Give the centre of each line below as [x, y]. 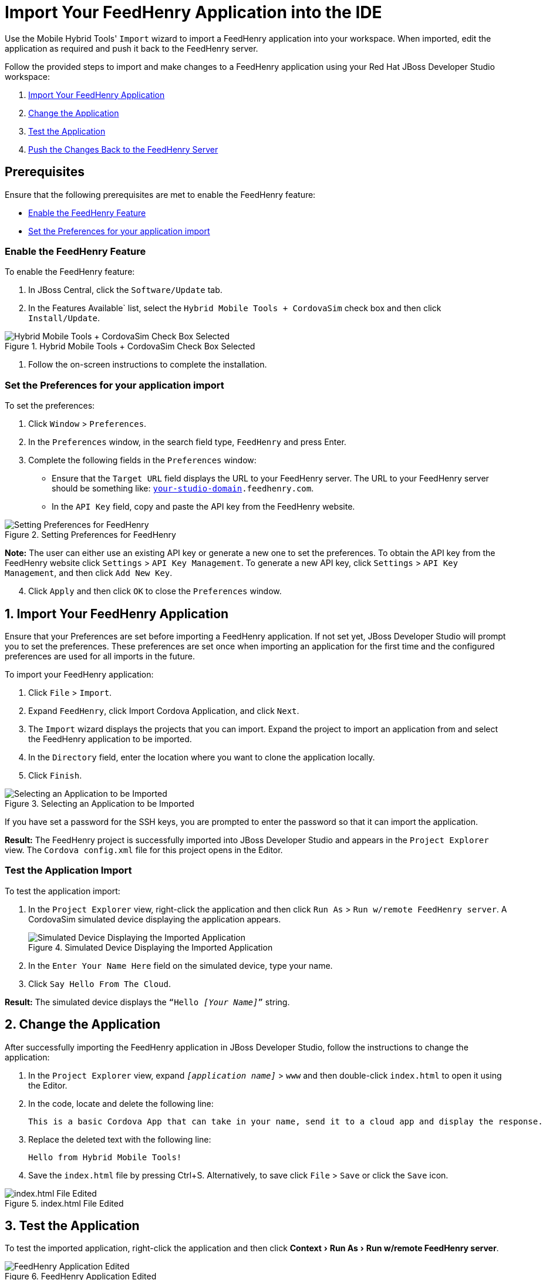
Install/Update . [64, 318]
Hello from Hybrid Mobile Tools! [105, 1157]
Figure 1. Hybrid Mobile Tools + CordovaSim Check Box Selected [130, 346]
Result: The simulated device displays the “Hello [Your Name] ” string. [147, 1002]
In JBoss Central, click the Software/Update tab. [125, 290]
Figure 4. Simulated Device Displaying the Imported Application [151, 947]
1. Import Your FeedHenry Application [117, 614]
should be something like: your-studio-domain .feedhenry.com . [183, 489]
